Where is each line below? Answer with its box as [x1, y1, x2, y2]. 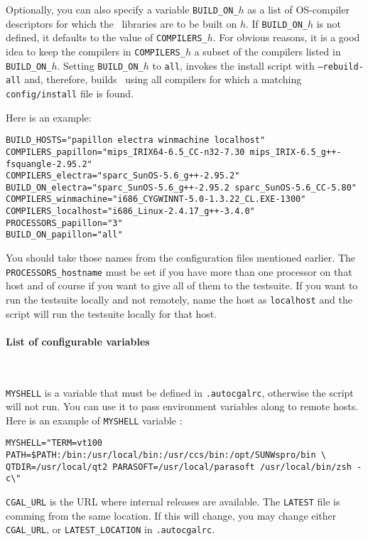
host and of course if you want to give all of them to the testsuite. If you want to [6, 278, 358, 293]
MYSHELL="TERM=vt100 [6, 438, 103, 449]
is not [316, 16, 341, 31]
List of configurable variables [6, 333, 150, 348]
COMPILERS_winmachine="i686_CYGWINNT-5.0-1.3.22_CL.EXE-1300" [6, 194, 306, 205]
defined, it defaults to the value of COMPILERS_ [6, 30, 207, 45]
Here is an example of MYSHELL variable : [6, 412, 183, 427]
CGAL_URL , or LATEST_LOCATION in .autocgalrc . [6, 522, 215, 537]
